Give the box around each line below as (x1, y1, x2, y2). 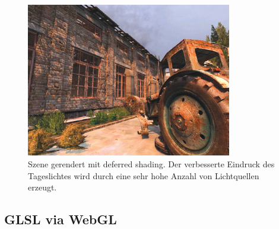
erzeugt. (28, 181, 57, 193)
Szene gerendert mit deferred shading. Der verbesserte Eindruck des (28, 157, 275, 170)
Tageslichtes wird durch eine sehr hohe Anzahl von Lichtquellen (28, 169, 259, 182)
